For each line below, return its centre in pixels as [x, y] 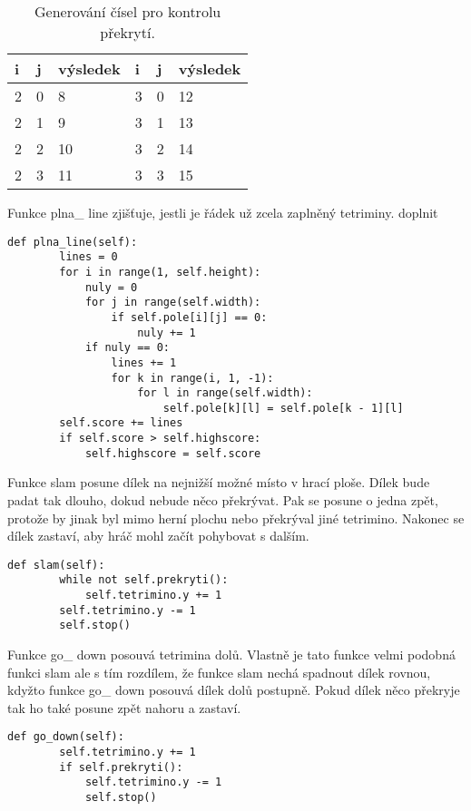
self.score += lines [121, 423]
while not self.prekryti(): [144, 580]
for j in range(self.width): [173, 303]
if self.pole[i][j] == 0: [189, 317]
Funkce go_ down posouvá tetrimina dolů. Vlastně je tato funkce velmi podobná [231, 655]
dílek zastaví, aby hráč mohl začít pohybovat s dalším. [158, 536]
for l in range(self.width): [225, 393]
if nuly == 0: [127, 348]
